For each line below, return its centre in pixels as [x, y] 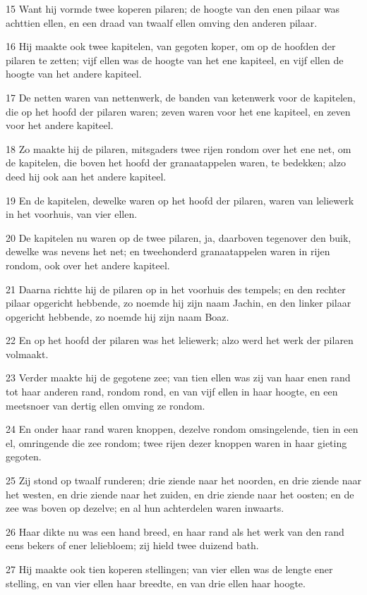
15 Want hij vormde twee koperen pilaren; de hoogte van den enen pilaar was [173, 8]
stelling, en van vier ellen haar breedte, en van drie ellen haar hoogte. [156, 583]
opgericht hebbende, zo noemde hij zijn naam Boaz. [118, 316]
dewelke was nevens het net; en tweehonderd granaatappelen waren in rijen [168, 251]
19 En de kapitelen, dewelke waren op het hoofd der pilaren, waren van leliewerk [180, 200]
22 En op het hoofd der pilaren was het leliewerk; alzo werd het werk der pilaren [180, 340]
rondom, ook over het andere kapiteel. [88, 265]
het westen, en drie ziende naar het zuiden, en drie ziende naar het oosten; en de [180, 494]
